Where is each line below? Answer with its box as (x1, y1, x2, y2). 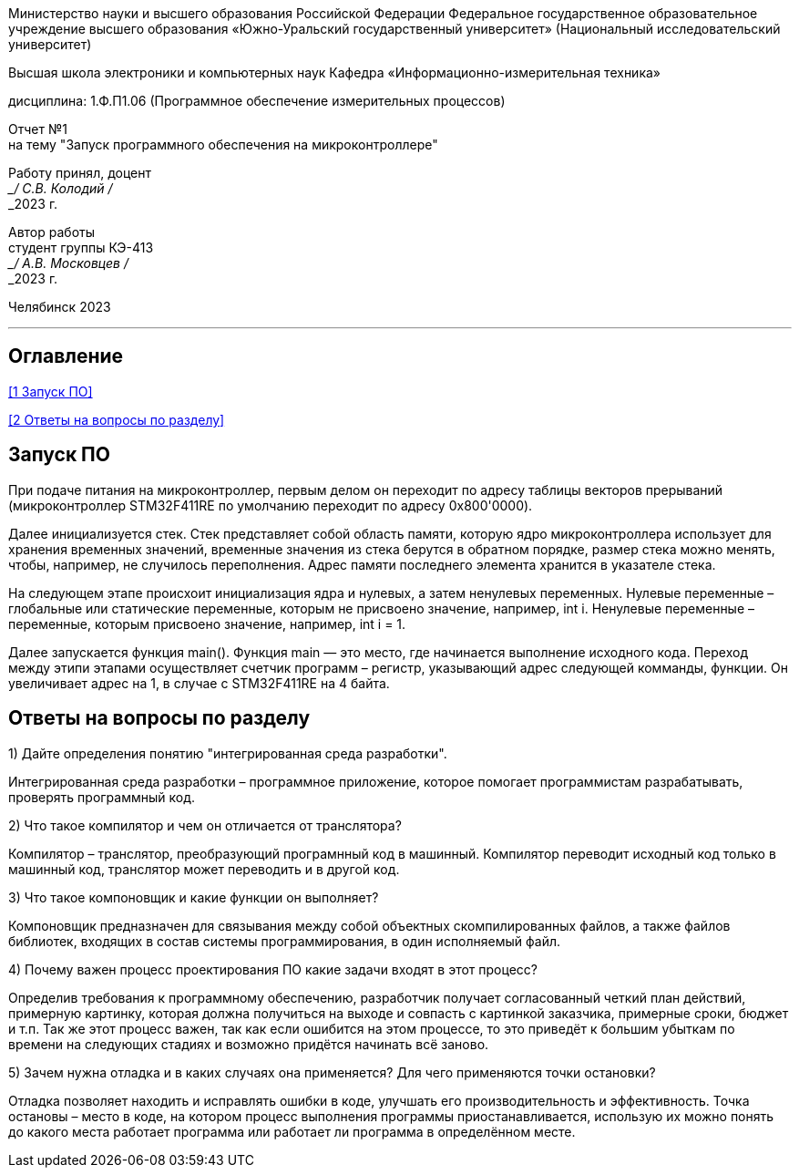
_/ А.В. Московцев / (8, 255, 128, 271)
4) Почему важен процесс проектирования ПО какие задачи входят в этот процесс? (8, 961, 538, 977)
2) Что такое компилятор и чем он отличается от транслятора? (8, 817, 402, 833)
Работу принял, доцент (8, 165, 152, 180)
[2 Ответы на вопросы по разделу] (8, 411, 225, 428)
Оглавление (8, 345, 124, 368)
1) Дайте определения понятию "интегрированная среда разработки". (8, 745, 447, 761)
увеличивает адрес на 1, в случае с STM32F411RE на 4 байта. (8, 675, 390, 691)
